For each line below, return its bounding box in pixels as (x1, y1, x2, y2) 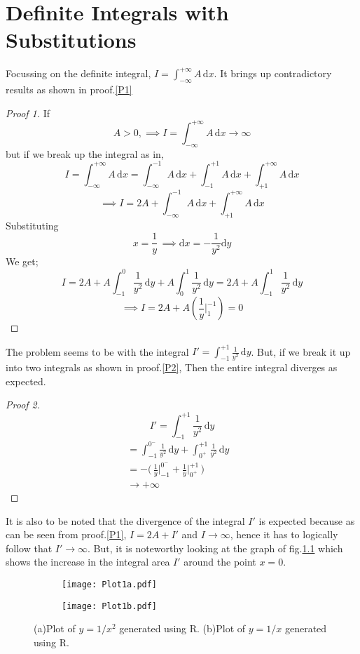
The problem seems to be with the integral (6, 344, 189, 359)
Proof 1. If (6, 105, 50, 120)
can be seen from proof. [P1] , (6, 527, 127, 542)
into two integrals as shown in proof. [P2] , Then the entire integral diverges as (6, 360, 338, 375)
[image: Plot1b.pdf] (62, 601, 158, 611)
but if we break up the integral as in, (6, 146, 164, 161)
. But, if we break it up (251, 344, 351, 359)
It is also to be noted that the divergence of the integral (6, 513, 245, 528)
